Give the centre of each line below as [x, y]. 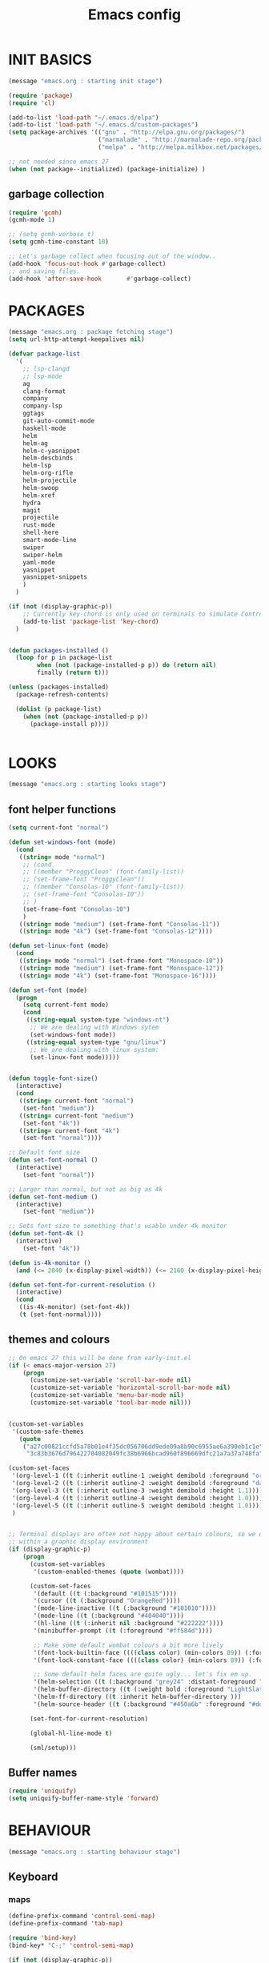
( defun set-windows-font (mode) [62, 842]
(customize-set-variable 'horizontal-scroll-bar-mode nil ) [130, 1388]
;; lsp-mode [42, 376]
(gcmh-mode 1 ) [32, 220]
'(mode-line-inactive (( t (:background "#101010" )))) [125, 1608]
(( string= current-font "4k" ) [69, 1130]
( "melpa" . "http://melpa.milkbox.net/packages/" [182, 147]
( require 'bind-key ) [43, 1938]
